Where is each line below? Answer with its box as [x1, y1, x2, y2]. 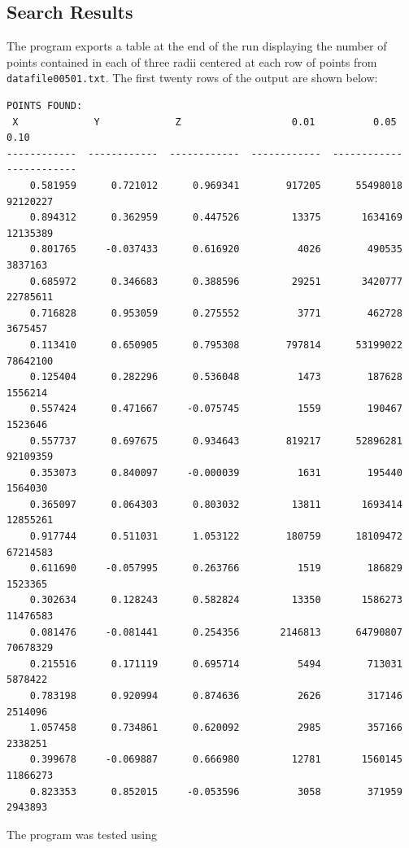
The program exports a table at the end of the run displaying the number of [7, 37, 387, 55]
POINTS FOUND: [7, 100, 83, 112]
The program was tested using [7, 825, 158, 842]
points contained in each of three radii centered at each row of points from [7, 53, 377, 70]
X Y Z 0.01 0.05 [12, 116, 397, 128]
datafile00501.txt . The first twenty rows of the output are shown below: [7, 69, 378, 86]
